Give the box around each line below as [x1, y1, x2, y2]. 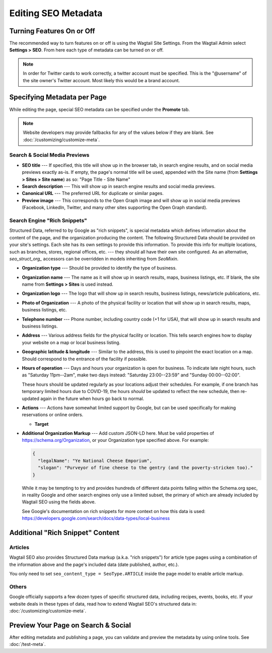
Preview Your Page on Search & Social [9, 621, 131, 629]
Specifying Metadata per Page [9, 93, 107, 102]
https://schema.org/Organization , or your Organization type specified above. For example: [22, 437, 209, 443]
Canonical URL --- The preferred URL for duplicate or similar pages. [22, 190, 164, 197]
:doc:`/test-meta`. [9, 641, 46, 647]
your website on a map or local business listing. [22, 339, 121, 345]
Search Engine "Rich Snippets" [9, 217, 88, 224]
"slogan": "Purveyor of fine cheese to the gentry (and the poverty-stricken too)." [38, 465, 253, 471]
